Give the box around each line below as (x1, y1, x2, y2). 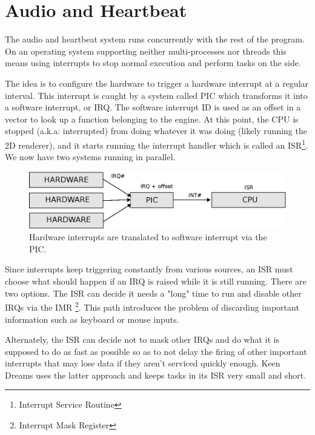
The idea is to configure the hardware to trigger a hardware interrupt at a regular (5, 76, 309, 89)
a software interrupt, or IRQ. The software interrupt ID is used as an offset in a (5, 101, 301, 113)
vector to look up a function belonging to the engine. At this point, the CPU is (5, 112, 299, 125)
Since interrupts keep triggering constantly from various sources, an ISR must (5, 263, 293, 275)
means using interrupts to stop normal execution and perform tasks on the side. (5, 56, 301, 69)
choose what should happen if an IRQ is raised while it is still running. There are (5, 275, 307, 288)
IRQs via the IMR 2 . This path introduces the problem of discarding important (5, 299, 299, 313)
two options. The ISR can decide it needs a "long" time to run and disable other (5, 286, 302, 299)
